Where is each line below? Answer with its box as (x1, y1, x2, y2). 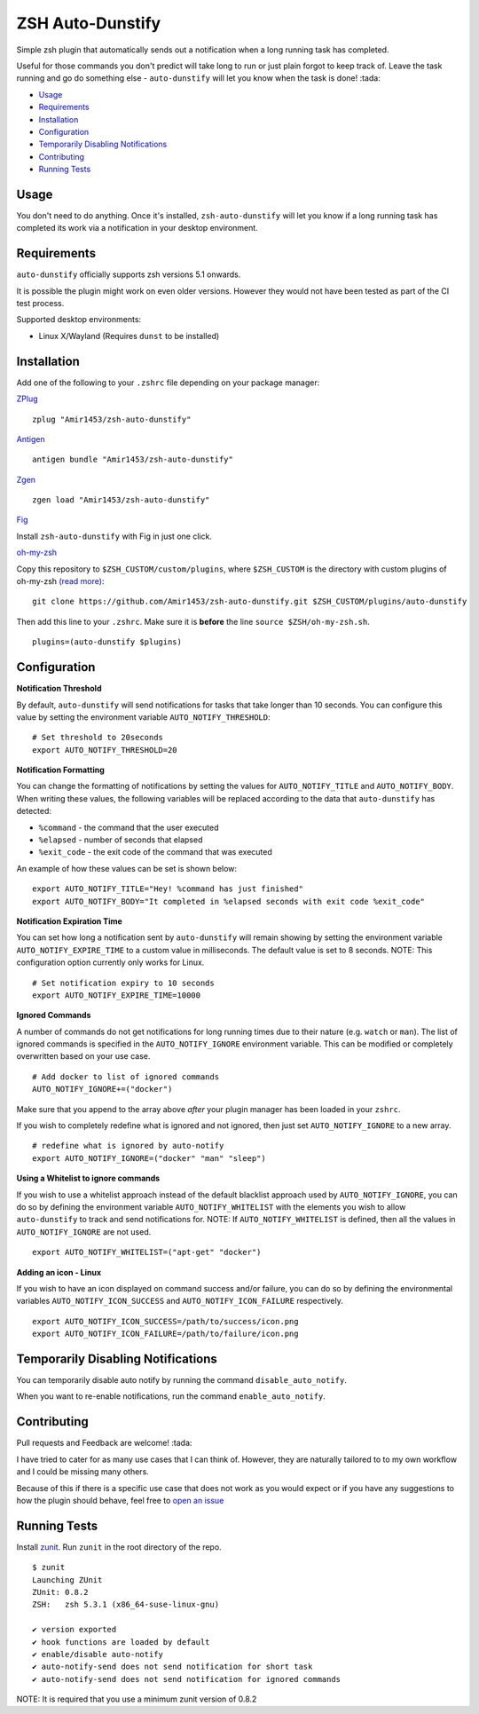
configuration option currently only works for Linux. (16, 957, 205, 968)
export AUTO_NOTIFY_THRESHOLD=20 (32, 745, 177, 754)
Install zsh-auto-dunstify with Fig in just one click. (16, 531, 213, 541)
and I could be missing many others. (16, 1466, 150, 1477)
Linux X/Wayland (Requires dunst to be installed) (38, 330, 220, 341)
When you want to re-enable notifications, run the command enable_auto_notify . (16, 1391, 326, 1402)
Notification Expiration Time (16, 915, 123, 927)
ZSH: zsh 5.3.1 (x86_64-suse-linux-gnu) (32, 1599, 220, 1610)
